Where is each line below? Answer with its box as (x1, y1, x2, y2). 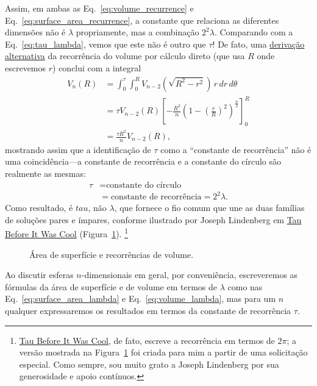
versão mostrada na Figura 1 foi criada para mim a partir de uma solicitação (19, 346, 308, 359)
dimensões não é (5, 26, 66, 38)
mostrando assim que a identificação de (5, 143, 151, 155)
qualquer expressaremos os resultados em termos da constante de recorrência (5, 304, 291, 317)
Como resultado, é (5, 201, 73, 214)
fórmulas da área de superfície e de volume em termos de (5, 280, 217, 293)
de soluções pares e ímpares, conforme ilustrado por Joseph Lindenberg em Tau (5, 213, 302, 226)
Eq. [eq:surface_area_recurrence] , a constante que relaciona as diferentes (5, 13, 279, 26)
